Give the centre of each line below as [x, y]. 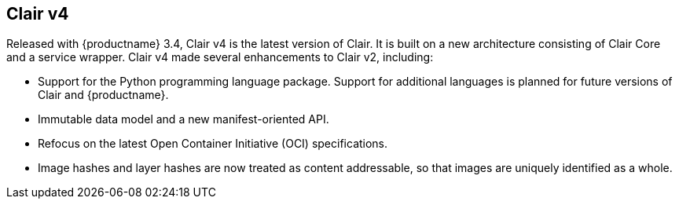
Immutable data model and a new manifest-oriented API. [184, 119]
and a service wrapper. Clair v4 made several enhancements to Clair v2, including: [220, 57]
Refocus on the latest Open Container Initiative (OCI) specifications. [213, 144]
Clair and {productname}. [103, 95]
